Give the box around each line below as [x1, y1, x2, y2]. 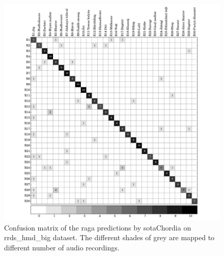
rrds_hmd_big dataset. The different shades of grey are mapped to [4, 232, 215, 243]
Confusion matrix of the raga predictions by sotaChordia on [4, 222, 191, 233]
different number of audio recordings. [4, 242, 120, 252]
